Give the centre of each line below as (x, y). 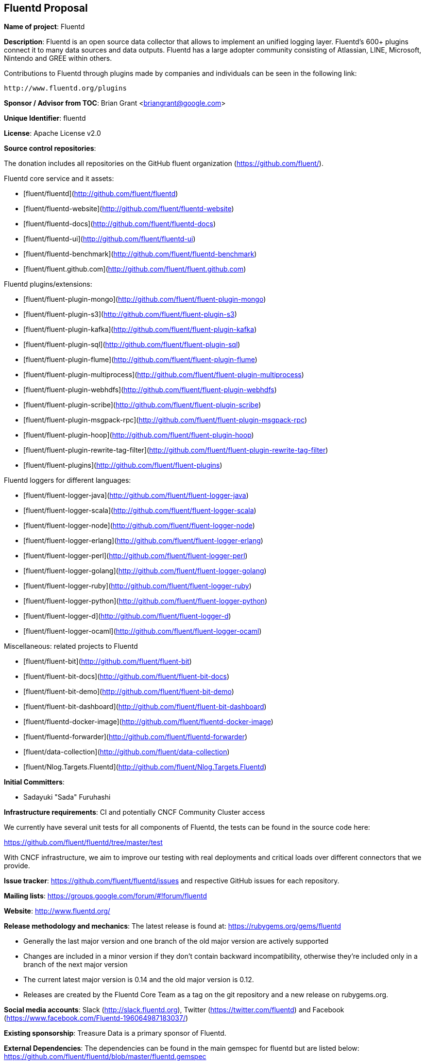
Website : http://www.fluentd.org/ (57, 911)
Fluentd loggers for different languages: (68, 480)
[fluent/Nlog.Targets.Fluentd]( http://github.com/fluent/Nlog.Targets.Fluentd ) (145, 767)
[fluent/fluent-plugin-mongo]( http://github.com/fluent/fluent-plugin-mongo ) (145, 299)
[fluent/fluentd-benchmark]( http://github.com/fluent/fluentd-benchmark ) (140, 254)
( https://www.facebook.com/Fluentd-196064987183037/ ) (96, 1018)
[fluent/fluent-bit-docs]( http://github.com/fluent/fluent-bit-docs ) (126, 677)
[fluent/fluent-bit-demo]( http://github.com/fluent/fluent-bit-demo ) (129, 692)
